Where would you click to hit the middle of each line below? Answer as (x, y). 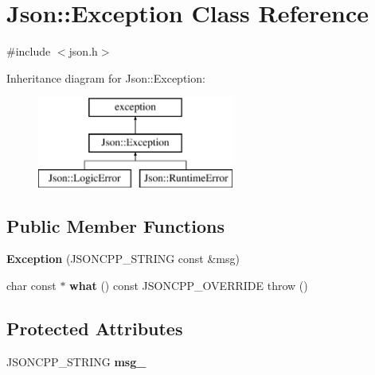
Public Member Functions (115, 225)
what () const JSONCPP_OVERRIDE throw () (189, 286)
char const (31, 286)
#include (29, 51)
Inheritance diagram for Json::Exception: (106, 77)
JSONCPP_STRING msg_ (76, 361)
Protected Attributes (95, 329)
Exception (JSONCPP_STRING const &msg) (123, 259)
